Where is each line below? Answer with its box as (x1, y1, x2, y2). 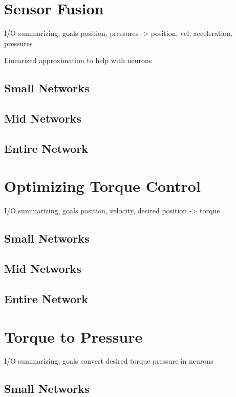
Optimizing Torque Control (4, 175, 201, 196)
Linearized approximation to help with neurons (4, 55, 152, 66)
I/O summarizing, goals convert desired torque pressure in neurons (4, 355, 213, 366)
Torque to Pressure (4, 326, 143, 347)
